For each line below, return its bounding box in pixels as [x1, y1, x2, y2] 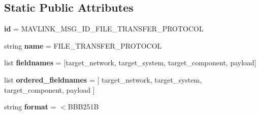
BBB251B [68, 101, 99, 112]
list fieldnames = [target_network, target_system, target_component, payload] [4, 57, 256, 68]
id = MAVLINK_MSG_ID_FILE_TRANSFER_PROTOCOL [4, 23, 204, 34]
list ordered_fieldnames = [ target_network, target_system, [4, 74, 202, 85]
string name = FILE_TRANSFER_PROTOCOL [4, 40, 162, 51]
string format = [4, 101, 56, 112]
